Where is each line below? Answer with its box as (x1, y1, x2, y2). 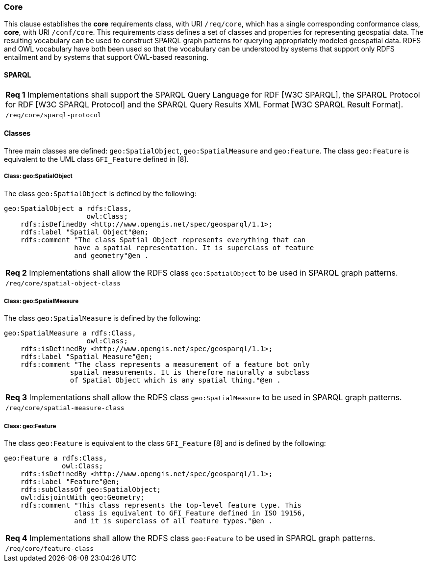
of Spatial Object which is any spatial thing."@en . (70, 376, 281, 385)
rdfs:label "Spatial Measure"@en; (20, 353, 153, 361)
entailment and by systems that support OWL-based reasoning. (4, 53, 209, 62)
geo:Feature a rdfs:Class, (4, 454, 107, 463)
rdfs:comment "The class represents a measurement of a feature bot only (20, 360, 310, 369)
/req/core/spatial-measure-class (5, 404, 125, 412)
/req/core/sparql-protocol (5, 111, 101, 119)
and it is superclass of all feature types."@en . (74, 517, 273, 525)
